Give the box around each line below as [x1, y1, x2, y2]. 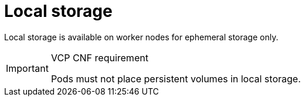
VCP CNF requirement [50, 51, 148, 64]
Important [6, 62, 49, 74]
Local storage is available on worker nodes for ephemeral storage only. [4, 32, 279, 42]
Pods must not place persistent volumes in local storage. [50, 72, 301, 85]
